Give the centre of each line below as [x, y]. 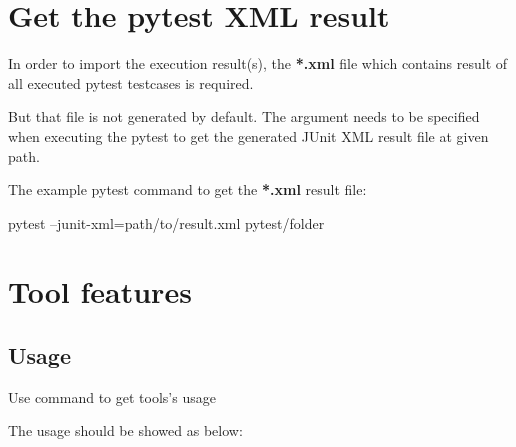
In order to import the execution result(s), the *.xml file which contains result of [258, 63]
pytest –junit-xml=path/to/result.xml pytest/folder [166, 222]
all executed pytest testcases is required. [131, 82]
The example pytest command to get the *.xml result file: [187, 189]
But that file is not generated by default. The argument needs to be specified [244, 116]
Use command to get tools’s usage [112, 396]
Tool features [100, 291]
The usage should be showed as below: [125, 430]
